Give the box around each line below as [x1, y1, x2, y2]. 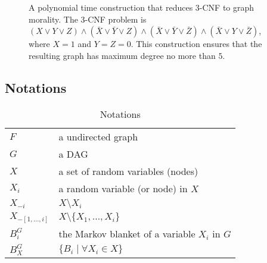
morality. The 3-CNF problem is [29, 12, 147, 25]
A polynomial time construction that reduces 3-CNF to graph [29, 1, 254, 13]
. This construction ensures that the [131, 37, 262, 50]
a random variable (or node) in [58, 181, 188, 195]
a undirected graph [58, 129, 138, 143]
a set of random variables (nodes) [58, 164, 198, 178]
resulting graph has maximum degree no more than [29, 49, 216, 61]
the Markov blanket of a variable [58, 226, 195, 240]
